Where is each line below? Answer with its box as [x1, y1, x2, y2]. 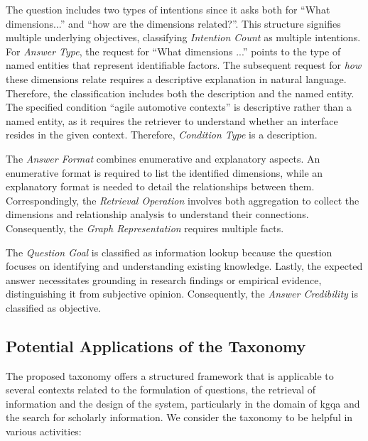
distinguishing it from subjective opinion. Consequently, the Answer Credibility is [6, 286, 358, 301]
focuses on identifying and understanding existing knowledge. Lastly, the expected [6, 258, 363, 273]
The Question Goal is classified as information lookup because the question [6, 244, 332, 259]
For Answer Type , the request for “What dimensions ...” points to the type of [6, 43, 341, 58]
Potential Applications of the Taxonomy [6, 334, 306, 356]
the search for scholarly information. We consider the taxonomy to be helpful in [6, 410, 353, 425]
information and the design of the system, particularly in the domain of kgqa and [6, 396, 360, 410]
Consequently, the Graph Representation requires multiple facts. [6, 220, 284, 235]
